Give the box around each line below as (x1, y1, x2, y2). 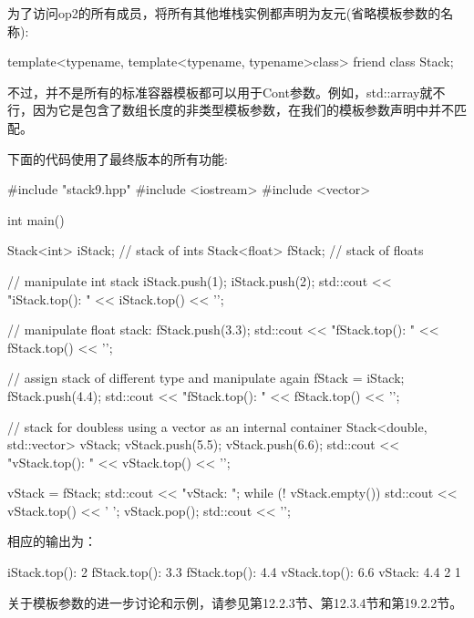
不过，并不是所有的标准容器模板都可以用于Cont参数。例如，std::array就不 (7, 82, 446, 101)
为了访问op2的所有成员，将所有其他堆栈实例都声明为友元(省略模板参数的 (7, 4, 441, 22)
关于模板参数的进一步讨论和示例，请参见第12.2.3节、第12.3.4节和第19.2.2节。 (7, 592, 463, 612)
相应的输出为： (7, 531, 97, 551)
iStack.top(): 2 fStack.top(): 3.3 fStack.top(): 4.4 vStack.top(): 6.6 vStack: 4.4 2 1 (7, 562, 461, 582)
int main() (7, 210, 65, 229)
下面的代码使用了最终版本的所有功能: (7, 149, 228, 168)
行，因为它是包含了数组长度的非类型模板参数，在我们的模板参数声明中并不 (7, 100, 454, 119)
